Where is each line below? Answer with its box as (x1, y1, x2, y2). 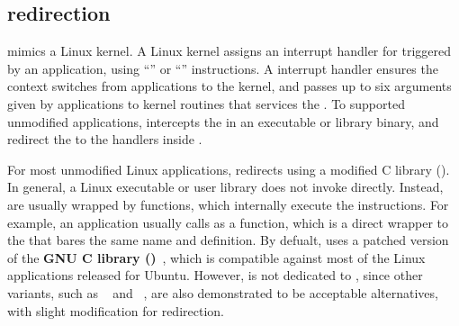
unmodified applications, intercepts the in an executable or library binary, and (7, 112, 439, 131)
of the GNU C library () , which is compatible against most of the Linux (7, 248, 426, 267)
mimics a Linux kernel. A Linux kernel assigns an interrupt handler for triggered (7, 41, 451, 60)
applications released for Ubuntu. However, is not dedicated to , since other (7, 266, 423, 285)
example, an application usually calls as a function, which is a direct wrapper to (7, 213, 449, 231)
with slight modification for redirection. (7, 301, 224, 320)
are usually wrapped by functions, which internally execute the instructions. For (7, 195, 449, 213)
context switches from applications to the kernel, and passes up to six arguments (7, 77, 452, 95)
